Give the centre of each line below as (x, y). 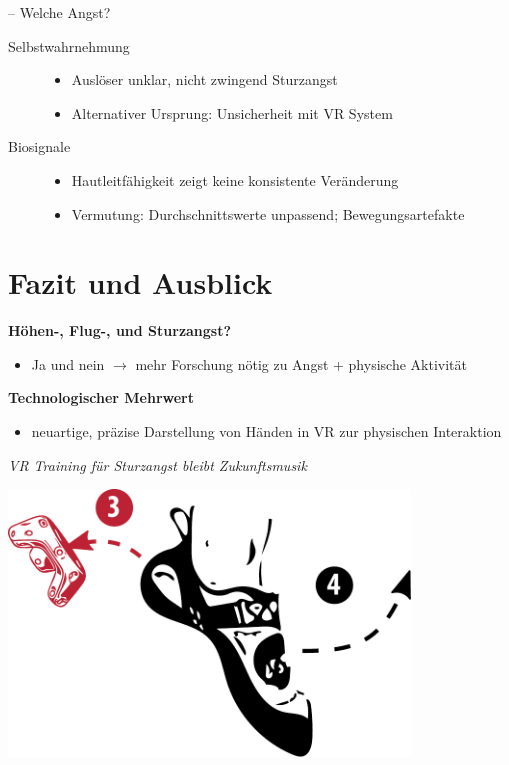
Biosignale (39, 146)
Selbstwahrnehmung (69, 45)
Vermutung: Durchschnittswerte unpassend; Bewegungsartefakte (268, 213)
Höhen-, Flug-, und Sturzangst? (120, 330)
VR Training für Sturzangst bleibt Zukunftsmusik (157, 464)
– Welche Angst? (59, 12)
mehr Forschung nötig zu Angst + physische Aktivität (301, 363)
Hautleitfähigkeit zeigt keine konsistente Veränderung (235, 179)
